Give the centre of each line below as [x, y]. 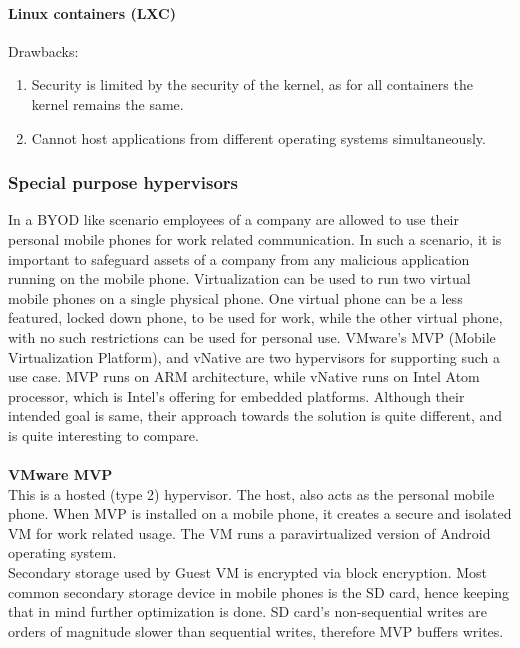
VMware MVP [60, 474]
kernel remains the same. [107, 103]
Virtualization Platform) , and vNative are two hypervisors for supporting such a [254, 356]
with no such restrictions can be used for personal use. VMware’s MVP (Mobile [252, 336]
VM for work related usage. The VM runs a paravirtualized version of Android [249, 532]
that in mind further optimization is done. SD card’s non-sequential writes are [248, 611]
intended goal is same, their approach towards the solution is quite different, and [255, 415]
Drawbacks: [43, 50]
